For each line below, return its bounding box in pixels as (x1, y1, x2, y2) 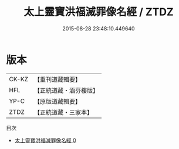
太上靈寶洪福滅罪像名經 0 (14, 137, 76, 144)
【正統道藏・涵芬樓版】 (33, 86, 99, 94)
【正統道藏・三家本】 (33, 108, 93, 116)
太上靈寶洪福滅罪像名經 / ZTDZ (23, 5, 174, 19)
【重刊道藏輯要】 (33, 75, 81, 84)
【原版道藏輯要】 (33, 97, 81, 105)
